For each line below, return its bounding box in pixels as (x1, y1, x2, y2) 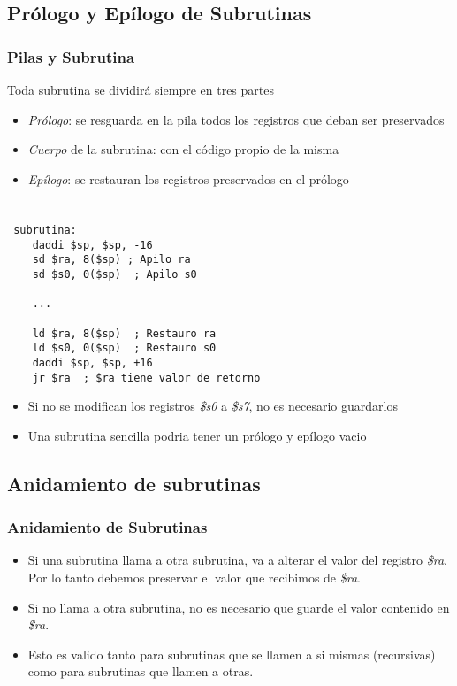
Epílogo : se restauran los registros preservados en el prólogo (27, 169, 349, 188)
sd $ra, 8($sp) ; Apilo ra (32, 253, 191, 266)
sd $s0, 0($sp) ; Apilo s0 (32, 267, 197, 281)
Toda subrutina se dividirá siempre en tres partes (7, 81, 274, 98)
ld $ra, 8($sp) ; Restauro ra (32, 327, 217, 340)
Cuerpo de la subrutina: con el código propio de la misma (27, 140, 339, 158)
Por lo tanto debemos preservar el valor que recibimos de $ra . (27, 567, 362, 586)
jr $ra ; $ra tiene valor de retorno (32, 371, 261, 384)
